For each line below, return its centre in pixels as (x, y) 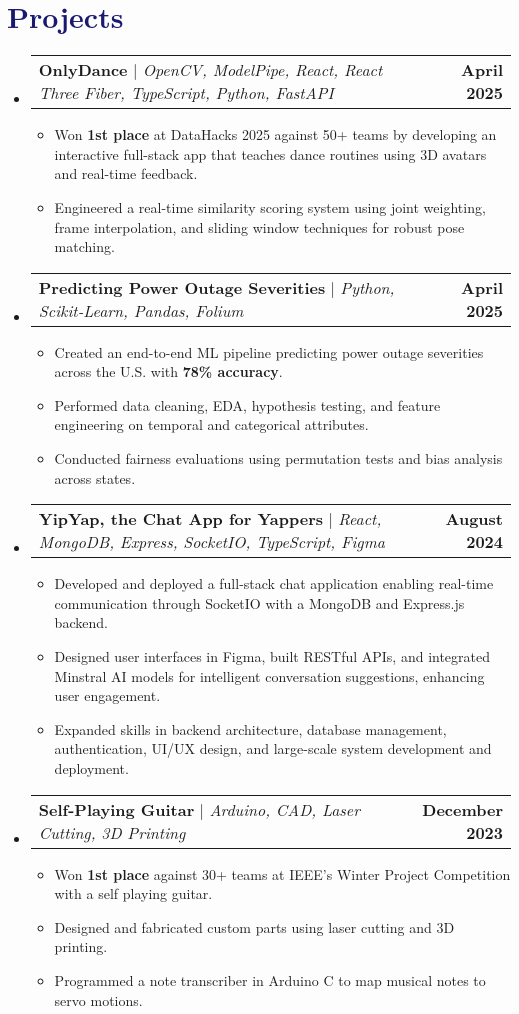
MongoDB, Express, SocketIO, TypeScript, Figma (211, 542)
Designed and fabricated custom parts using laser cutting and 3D (254, 926)
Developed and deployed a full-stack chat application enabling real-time (274, 583)
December (462, 809)
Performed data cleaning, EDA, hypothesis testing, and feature (247, 404)
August (474, 519)
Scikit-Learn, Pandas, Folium (141, 310)
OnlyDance (83, 70)
